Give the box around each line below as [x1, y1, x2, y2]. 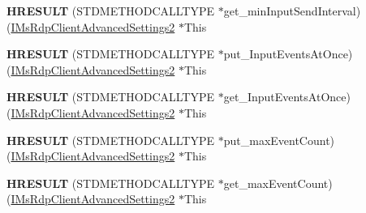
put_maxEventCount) [223, 131, 335, 148]
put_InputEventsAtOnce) [223, 45, 353, 62]
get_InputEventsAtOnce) [223, 88, 351, 105]
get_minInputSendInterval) [223, 2, 361, 19]
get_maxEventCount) [223, 174, 333, 191]
